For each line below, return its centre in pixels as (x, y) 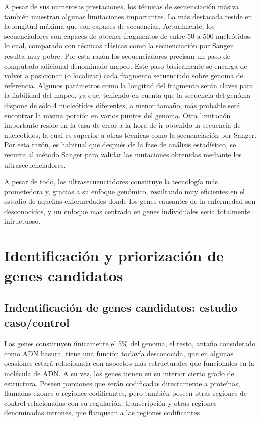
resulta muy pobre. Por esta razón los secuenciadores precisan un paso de (117, 55)
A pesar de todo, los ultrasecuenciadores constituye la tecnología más (111, 181)
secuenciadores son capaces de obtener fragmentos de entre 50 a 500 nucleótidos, (128, 36)
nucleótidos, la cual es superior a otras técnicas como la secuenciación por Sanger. (131, 135)
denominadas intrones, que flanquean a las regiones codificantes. (103, 413)
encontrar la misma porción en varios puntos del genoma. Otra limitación (117, 115)
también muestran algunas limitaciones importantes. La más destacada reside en (128, 16)
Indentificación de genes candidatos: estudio (121, 308)
